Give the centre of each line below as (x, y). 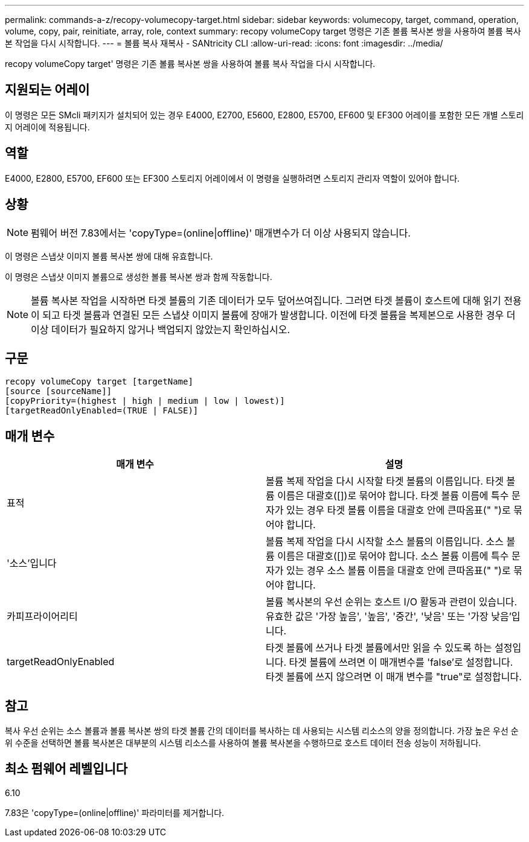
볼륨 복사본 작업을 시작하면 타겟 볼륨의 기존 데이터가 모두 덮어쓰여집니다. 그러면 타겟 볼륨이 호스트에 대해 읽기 (266, 300)
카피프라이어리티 (42, 617)
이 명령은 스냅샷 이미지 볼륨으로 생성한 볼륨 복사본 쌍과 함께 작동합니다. (139, 276)
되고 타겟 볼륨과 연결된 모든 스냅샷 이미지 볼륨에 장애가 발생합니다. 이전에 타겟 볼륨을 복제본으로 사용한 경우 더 (279, 315)
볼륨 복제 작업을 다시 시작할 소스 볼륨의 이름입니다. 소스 (385, 542)
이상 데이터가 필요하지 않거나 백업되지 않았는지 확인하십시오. (161, 329)
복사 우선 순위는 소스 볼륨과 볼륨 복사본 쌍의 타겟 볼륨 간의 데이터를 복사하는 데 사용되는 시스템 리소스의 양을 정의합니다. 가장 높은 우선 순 (262, 731)
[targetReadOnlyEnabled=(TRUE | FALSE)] (102, 411)
